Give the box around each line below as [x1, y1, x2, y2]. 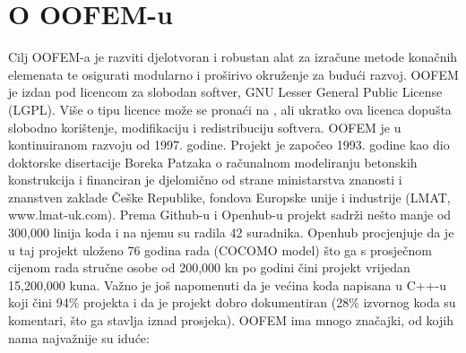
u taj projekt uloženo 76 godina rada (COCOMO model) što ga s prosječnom [8, 240, 432, 259]
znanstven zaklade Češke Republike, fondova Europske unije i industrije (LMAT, [8, 187, 451, 206]
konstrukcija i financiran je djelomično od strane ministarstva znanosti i [8, 170, 402, 189]
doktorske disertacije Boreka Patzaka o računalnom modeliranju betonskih [8, 152, 418, 171]
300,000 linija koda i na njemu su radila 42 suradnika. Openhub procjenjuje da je [8, 223, 454, 242]
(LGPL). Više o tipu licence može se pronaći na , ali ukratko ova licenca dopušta [8, 99, 452, 118]
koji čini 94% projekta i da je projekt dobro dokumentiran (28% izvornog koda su [8, 293, 456, 312]
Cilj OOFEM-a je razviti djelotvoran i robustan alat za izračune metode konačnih [8, 47, 458, 66]
